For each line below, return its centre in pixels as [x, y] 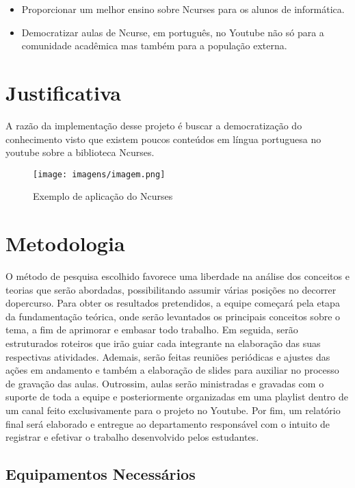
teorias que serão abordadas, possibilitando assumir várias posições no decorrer [171, 289]
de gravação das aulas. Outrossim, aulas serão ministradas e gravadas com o [165, 383]
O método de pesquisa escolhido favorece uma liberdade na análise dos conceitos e [177, 276]
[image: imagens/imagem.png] [99, 174]
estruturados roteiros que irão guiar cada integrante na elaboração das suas [163, 343]
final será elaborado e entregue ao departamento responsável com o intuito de [168, 423]
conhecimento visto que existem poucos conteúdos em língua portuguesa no [163, 139]
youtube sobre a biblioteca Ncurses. [80, 152]
